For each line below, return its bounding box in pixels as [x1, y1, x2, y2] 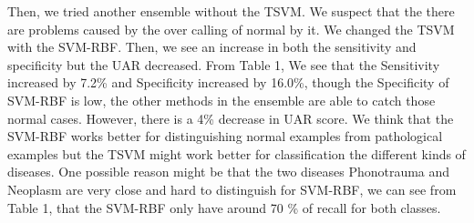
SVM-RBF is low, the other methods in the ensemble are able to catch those [7, 90, 436, 109]
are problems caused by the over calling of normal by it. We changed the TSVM [7, 19, 455, 38]
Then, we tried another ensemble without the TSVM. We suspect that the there [7, 2, 455, 20]
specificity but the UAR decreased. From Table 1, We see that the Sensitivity [7, 55, 440, 74]
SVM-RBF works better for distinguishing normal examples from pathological [7, 127, 443, 146]
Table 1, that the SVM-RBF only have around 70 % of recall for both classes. [7, 198, 441, 217]
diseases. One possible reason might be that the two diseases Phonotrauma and [7, 162, 450, 181]
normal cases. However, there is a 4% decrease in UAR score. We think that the [7, 108, 454, 127]
